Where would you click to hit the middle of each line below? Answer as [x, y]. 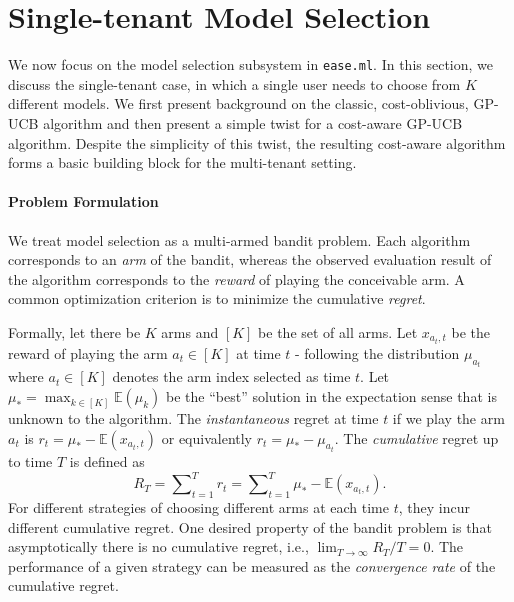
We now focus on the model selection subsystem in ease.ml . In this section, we [251, 64]
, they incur [434, 506]
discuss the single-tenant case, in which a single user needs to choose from [234, 83]
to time [30, 461]
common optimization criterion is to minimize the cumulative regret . [217, 298]
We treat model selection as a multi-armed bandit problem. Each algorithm [239, 239]
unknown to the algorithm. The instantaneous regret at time [193, 418]
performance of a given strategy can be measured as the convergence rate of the [252, 565]
